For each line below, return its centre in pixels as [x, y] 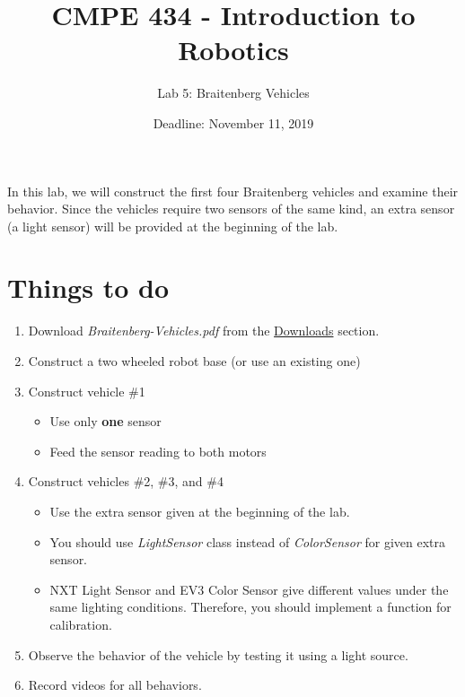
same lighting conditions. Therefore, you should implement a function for [250, 607]
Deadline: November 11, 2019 [233, 122]
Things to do [88, 288]
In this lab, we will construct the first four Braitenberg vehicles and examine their [233, 191]
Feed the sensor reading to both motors [158, 451]
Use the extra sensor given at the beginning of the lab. [200, 511]
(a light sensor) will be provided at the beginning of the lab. [173, 226]
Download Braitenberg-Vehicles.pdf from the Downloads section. [204, 331]
